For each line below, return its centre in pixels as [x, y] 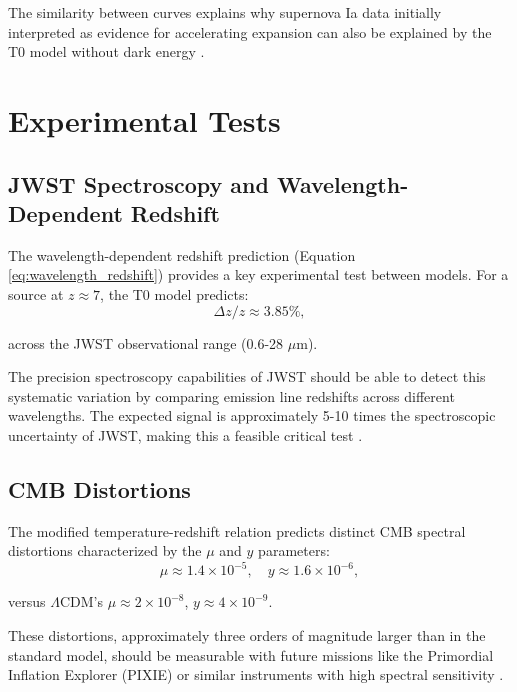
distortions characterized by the [105, 550]
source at [36, 293]
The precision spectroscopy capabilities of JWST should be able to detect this [247, 376]
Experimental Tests [144, 119]
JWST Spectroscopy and [138, 183]
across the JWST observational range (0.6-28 [146, 342]
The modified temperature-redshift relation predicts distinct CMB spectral [237, 530]
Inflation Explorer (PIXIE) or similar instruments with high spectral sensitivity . [256, 674]
